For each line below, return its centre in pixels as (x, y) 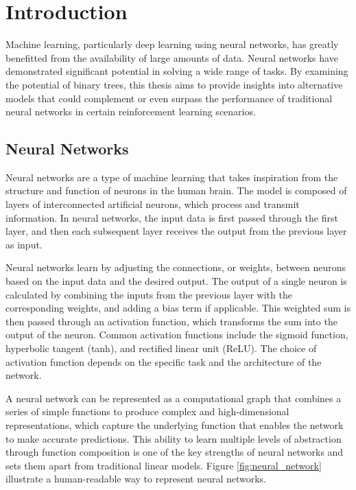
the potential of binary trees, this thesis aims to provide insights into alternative (174, 84)
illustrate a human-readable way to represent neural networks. (136, 479)
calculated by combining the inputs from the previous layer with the (149, 294)
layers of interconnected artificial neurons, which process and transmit (153, 204)
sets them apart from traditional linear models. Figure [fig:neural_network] (164, 465)
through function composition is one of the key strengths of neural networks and (175, 452)
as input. (24, 244)
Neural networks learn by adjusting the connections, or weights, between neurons (176, 267)
